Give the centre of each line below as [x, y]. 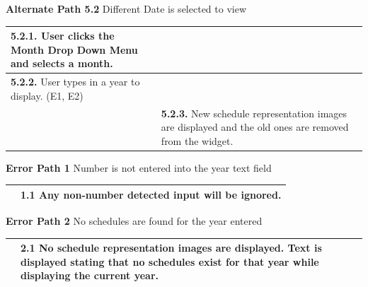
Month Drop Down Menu [74, 49]
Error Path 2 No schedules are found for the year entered [134, 221]
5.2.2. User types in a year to [75, 82]
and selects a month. [62, 63]
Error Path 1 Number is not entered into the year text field [139, 167]
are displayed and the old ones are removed [255, 127]
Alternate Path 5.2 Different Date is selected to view [126, 8]
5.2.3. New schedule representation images [254, 113]
